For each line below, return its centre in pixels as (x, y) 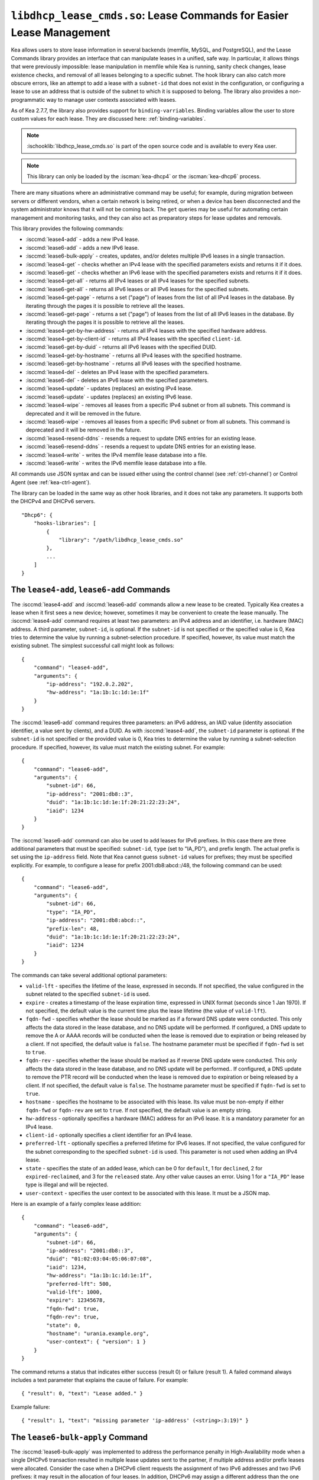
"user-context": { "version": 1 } (96, 1342)
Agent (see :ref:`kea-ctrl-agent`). (51, 482)
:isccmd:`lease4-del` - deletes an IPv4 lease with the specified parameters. (117, 372)
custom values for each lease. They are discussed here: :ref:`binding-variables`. (108, 119)
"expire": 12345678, (76, 1300)
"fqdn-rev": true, (73, 1317)
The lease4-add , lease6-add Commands (91, 590)
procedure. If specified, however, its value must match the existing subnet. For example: (118, 747)
